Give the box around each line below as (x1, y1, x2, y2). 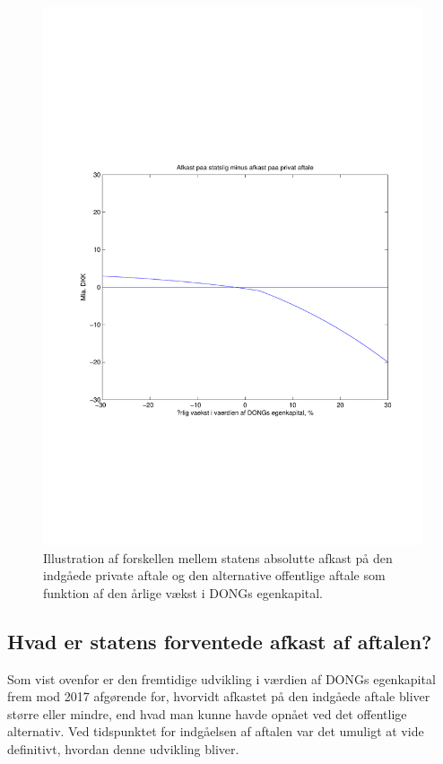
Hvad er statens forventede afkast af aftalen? (7, 627, 432, 655)
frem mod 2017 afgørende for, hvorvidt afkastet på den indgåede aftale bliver (7, 687, 430, 706)
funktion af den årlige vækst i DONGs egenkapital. (43, 583, 324, 602)
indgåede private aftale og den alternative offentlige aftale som (43, 566, 386, 585)
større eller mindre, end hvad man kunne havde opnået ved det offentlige (7, 704, 407, 723)
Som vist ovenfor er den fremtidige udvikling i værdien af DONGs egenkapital (7, 669, 436, 688)
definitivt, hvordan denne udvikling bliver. (7, 739, 239, 758)
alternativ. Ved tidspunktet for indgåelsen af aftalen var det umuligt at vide (7, 722, 424, 741)
